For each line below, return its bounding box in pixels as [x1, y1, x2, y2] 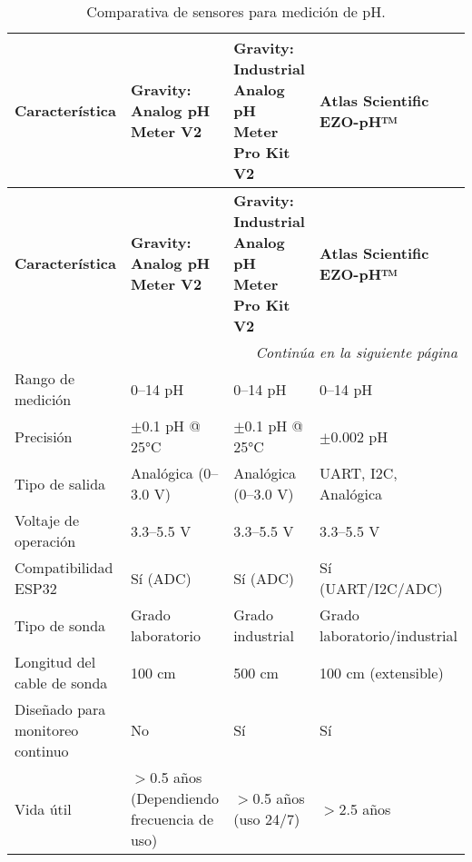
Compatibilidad [15, 557, 113, 578]
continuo [15, 740, 69, 761]
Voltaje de [15, 510, 80, 530]
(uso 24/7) [233, 808, 300, 829]
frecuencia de [130, 808, 214, 829]
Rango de [15, 368, 75, 389]
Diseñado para [15, 699, 106, 719]
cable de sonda [15, 672, 108, 693]
